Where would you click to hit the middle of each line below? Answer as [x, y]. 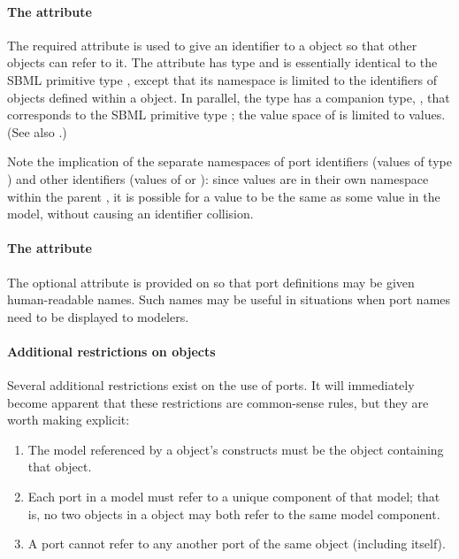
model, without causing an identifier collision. [130, 214]
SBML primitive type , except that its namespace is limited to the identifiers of [222, 79]
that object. [60, 467]
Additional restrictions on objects [111, 351]
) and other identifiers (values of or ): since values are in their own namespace [218, 178]
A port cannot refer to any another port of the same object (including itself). [237, 544]
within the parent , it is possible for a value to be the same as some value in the [224, 196]
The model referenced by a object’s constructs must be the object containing [236, 449]
